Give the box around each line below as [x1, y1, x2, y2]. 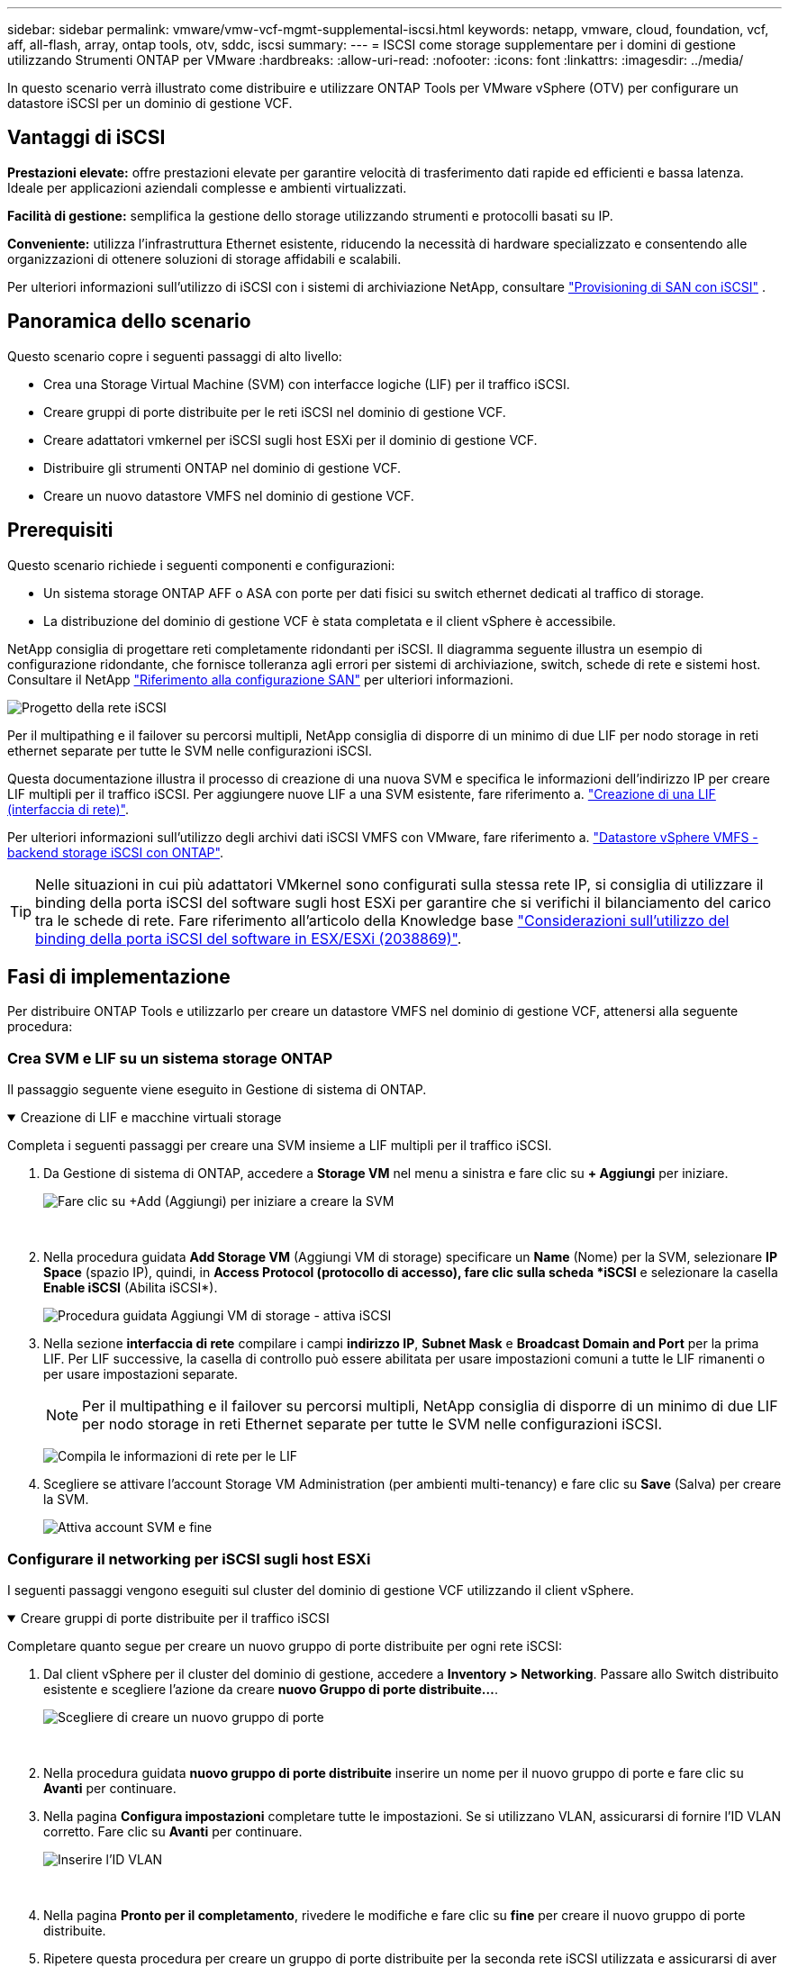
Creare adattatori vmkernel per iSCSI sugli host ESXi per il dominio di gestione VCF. [43, 431, 538, 448]
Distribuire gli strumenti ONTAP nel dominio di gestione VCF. [43, 459, 402, 476]
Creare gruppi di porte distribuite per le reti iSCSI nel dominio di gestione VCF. [43, 403, 506, 420]
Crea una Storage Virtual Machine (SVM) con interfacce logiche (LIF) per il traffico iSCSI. [43, 376, 570, 392]
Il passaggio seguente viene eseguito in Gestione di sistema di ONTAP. [7, 1082, 427, 1098]
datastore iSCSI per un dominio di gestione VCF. [7, 95, 293, 111]
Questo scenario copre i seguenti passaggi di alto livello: [7, 348, 342, 364]
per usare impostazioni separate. [43, 1366, 239, 1382]
